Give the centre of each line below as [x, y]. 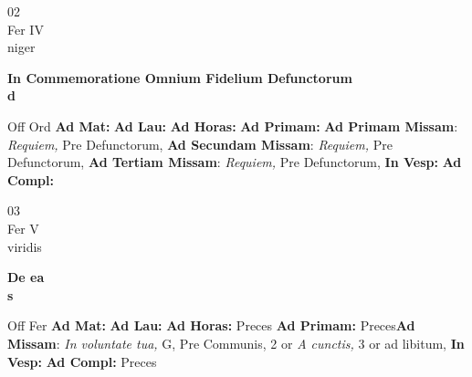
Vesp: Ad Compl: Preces [82, 361]
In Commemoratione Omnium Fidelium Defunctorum [180, 77]
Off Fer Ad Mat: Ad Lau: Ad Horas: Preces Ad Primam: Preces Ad [211, 325]
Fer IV [26, 29]
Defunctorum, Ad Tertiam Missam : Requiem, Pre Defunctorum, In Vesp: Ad [235, 162]
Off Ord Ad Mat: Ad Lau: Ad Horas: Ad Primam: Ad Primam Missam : [233, 126]
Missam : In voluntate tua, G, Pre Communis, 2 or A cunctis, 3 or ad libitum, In [236, 343]
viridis [25, 246]
